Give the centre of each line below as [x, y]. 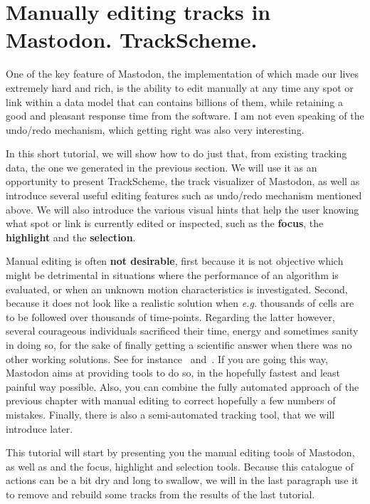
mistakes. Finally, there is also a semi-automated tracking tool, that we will [170, 414]
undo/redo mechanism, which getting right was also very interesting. [155, 129]
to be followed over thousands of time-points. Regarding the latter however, [170, 316]
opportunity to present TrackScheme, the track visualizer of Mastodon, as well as [183, 181]
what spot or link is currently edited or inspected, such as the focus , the [165, 223]
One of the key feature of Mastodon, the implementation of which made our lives [183, 74]
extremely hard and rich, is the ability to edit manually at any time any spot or [180, 87]
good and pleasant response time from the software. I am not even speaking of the [185, 116]
